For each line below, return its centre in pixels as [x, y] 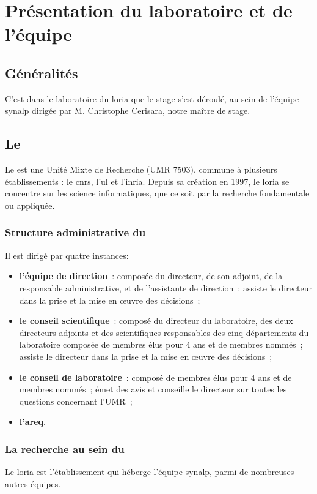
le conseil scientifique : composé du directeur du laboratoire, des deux [156, 320]
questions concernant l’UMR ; [76, 401]
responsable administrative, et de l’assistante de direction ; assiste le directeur [166, 287]
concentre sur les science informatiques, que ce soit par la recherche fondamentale [157, 193]
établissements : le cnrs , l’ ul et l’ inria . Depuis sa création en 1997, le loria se [147, 181]
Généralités [42, 73]
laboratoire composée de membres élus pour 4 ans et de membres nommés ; [161, 344]
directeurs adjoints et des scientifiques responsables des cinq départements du [164, 332]
